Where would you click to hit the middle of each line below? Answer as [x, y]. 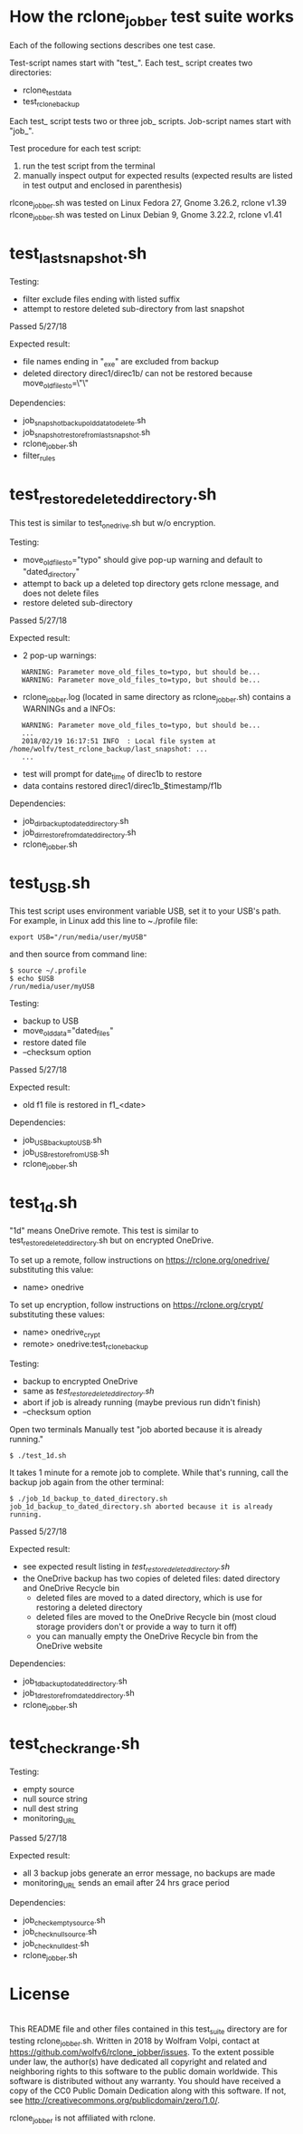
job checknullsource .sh [60, 1933]
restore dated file [55, 1043]
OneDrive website [69, 1646]
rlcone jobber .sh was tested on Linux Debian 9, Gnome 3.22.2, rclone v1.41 [146, 215]
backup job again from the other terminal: [87, 1482]
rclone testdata [47, 91]
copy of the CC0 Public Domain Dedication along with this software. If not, [148, 2090]
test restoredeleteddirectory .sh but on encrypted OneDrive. [112, 1241]
